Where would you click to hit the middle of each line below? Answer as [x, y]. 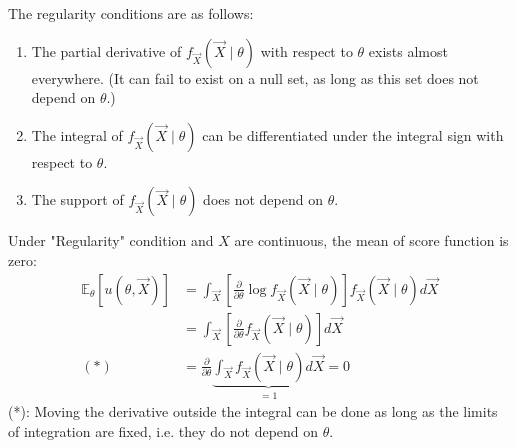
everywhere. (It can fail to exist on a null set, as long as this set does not [255, 77]
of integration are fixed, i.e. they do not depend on [163, 430]
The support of [77, 199]
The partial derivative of [106, 50]
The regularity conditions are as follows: [131, 13]
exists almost [408, 50]
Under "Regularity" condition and [111, 240]
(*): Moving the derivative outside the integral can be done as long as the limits [253, 411]
